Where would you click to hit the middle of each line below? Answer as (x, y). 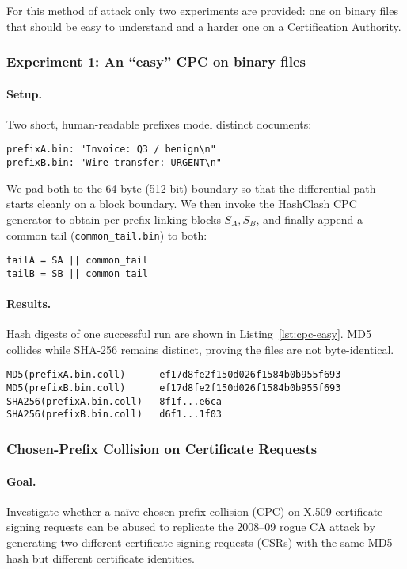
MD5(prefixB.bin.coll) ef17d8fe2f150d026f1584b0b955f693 (174, 388)
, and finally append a (309, 219)
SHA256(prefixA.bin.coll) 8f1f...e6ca (114, 401)
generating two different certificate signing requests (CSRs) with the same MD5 (200, 542)
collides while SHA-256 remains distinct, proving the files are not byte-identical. (200, 349)
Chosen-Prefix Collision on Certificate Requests (162, 449)
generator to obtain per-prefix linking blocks (114, 219)
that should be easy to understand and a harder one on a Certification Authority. (204, 26)
